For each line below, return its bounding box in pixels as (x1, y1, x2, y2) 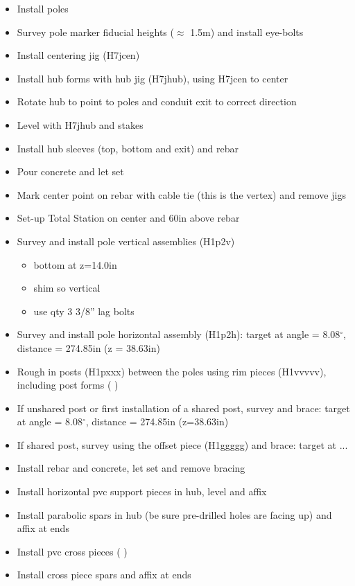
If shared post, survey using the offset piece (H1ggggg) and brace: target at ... (17, 437, 348, 452)
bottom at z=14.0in (33, 257, 117, 272)
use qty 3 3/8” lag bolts (33, 303, 135, 318)
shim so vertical (33, 281, 101, 295)
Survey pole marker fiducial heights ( (17, 24, 174, 39)
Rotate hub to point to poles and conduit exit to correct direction (17, 94, 297, 109)
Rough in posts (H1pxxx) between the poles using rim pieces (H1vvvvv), (17, 364, 327, 378)
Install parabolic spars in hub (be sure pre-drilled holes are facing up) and (17, 507, 332, 522)
